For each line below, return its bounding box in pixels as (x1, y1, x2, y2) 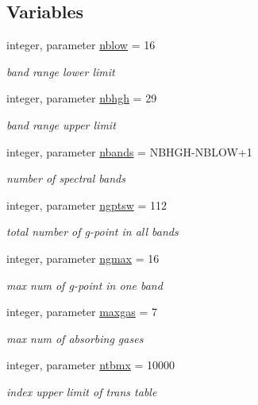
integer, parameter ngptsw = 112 (6, 196, 168, 213)
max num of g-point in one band (6, 276, 163, 293)
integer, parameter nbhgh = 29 (6, 90, 157, 106)
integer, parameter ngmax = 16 (6, 249, 160, 266)
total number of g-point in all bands (6, 223, 179, 240)
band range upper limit (6, 116, 116, 133)
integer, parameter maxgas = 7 (6, 303, 157, 320)
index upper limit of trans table (6, 383, 157, 399)
